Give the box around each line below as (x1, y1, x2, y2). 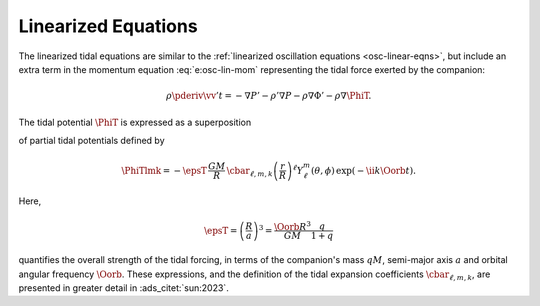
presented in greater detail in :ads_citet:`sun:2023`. (18, 281, 229, 294)
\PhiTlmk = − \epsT (121, 165, 207, 176)
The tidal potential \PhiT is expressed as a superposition (18, 116, 252, 128)
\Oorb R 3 (273, 219, 312, 232)
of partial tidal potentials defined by (18, 134, 165, 146)
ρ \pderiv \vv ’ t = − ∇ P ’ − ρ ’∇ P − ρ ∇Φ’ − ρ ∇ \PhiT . (166, 90, 372, 102)
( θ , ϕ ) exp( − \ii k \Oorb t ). (310, 165, 417, 176)
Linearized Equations (18, 15, 199, 37)
